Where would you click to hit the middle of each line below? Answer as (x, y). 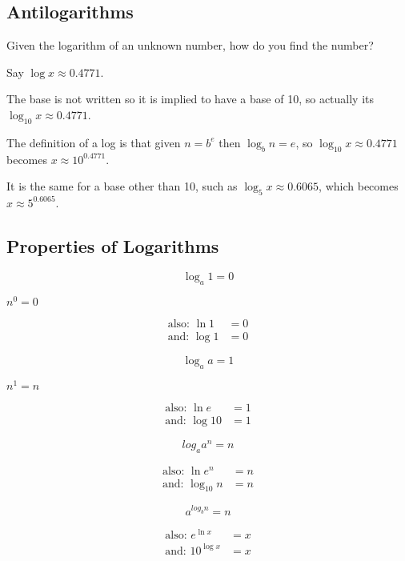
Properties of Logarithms (113, 245)
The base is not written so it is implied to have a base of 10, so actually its (190, 99)
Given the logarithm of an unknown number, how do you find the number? (190, 45)
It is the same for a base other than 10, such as (122, 186)
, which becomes (359, 186)
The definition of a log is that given (94, 142)
